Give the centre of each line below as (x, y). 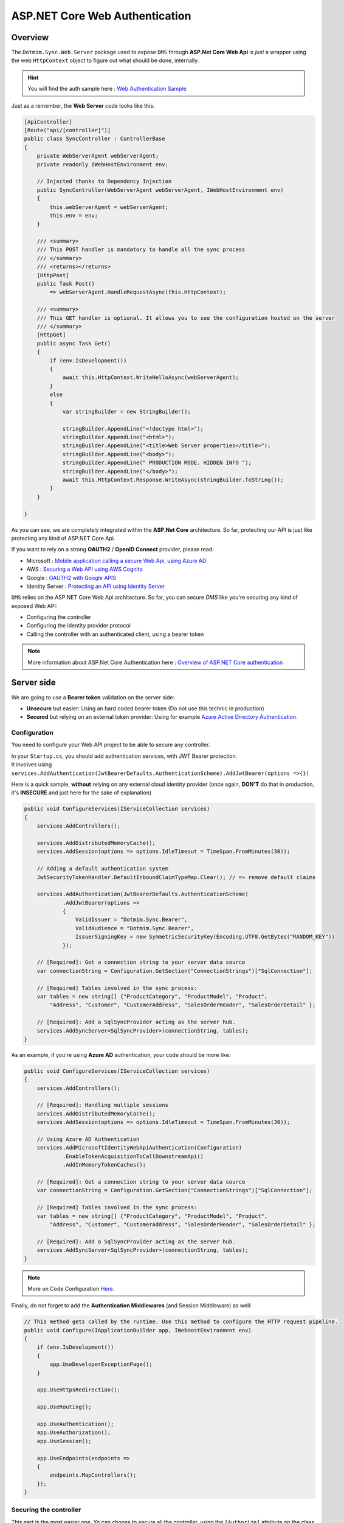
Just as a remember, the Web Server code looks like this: (83, 105)
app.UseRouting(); (64, 1407)
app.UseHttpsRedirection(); (79, 1390)
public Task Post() (66, 284)
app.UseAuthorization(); (74, 1433)
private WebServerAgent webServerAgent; (98, 156)
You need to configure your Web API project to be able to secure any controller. (111, 745)
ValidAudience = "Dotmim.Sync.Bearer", (135, 928)
